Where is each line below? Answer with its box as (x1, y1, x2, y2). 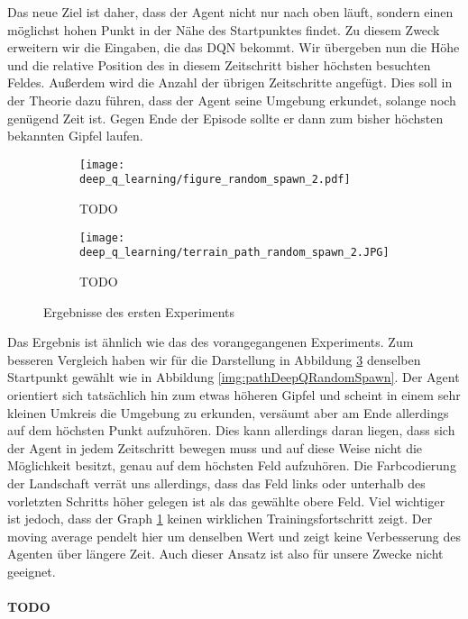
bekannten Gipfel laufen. (7, 126, 143, 145)
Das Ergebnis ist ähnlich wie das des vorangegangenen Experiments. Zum (7, 332, 414, 351)
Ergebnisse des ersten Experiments (43, 302, 235, 321)
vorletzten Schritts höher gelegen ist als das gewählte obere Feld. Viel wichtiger (7, 491, 445, 510)
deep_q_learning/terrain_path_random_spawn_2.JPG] (79, 246, 390, 259)
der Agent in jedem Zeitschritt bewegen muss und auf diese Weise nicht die (7, 438, 423, 457)
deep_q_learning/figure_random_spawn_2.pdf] (79, 173, 351, 187)
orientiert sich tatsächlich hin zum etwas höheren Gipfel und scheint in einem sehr (7, 385, 461, 404)
